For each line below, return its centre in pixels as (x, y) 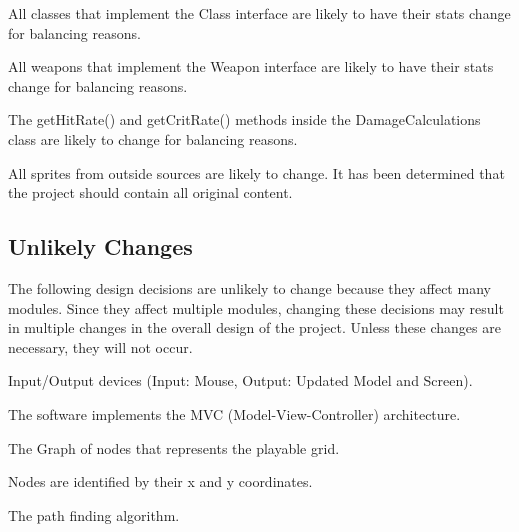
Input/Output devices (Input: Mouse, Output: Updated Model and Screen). (240, 380)
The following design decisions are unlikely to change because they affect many (249, 287)
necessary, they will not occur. (100, 346)
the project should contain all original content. (150, 192)
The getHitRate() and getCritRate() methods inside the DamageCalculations (244, 119)
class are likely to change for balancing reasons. (153, 138)
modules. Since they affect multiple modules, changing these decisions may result (256, 307)
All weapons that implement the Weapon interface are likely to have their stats (251, 66)
